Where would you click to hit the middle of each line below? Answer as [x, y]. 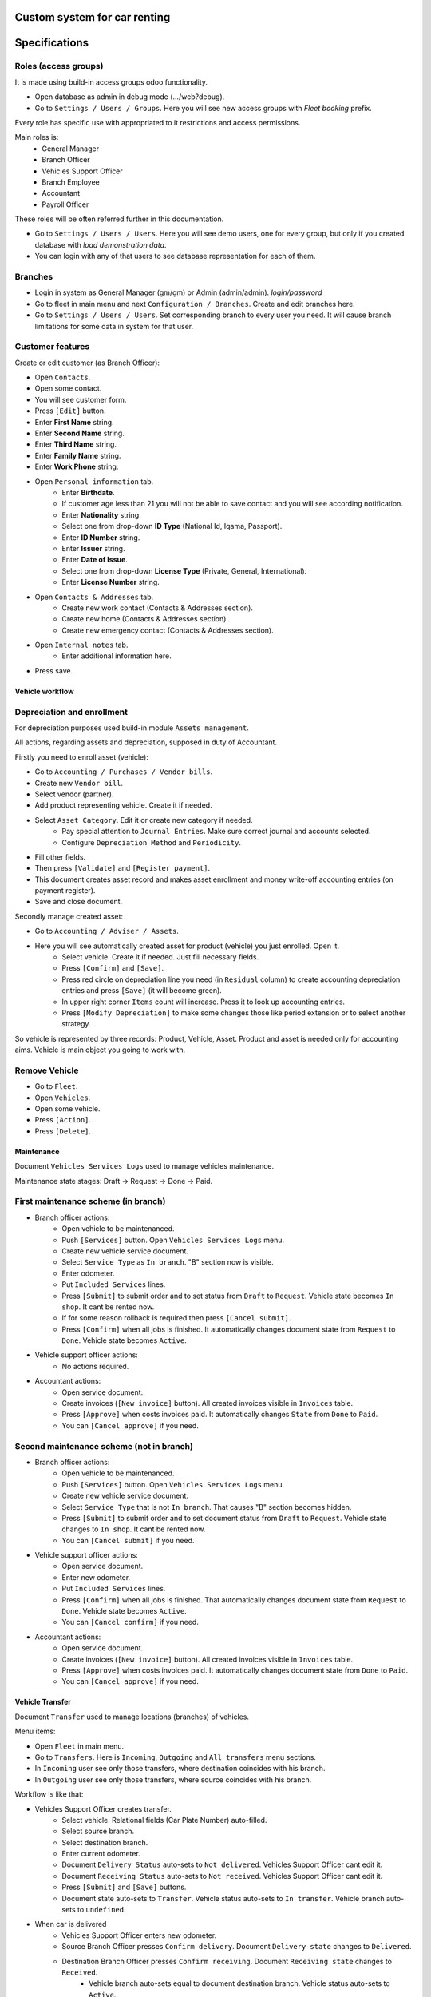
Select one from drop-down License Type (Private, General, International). [184, 570]
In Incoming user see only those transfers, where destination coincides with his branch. [180, 1769]
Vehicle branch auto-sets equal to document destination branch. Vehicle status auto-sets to [239, 1983]
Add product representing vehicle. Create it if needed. [123, 805]
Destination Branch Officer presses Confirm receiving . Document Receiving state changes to [227, 1961]
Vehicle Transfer [43, 1702]
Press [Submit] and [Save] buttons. [124, 1887]
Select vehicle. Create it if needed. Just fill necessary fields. [160, 957]
